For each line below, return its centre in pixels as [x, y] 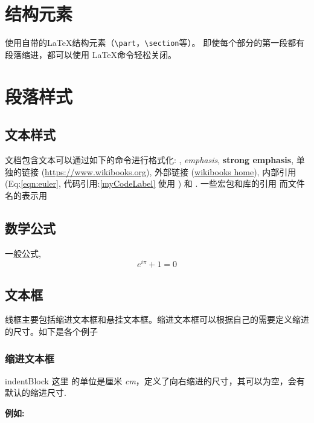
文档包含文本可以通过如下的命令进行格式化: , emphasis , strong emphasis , [149, 159]
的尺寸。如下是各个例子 [51, 331]
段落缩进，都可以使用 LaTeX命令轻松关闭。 [91, 54]
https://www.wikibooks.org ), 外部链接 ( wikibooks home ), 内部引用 [171, 171]
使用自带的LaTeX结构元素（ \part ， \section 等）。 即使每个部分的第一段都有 [155, 43]
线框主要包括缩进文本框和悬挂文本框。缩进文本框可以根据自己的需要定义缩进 [157, 319]
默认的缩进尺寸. [36, 392]
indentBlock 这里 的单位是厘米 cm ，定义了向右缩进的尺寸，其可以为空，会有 [155, 380]
